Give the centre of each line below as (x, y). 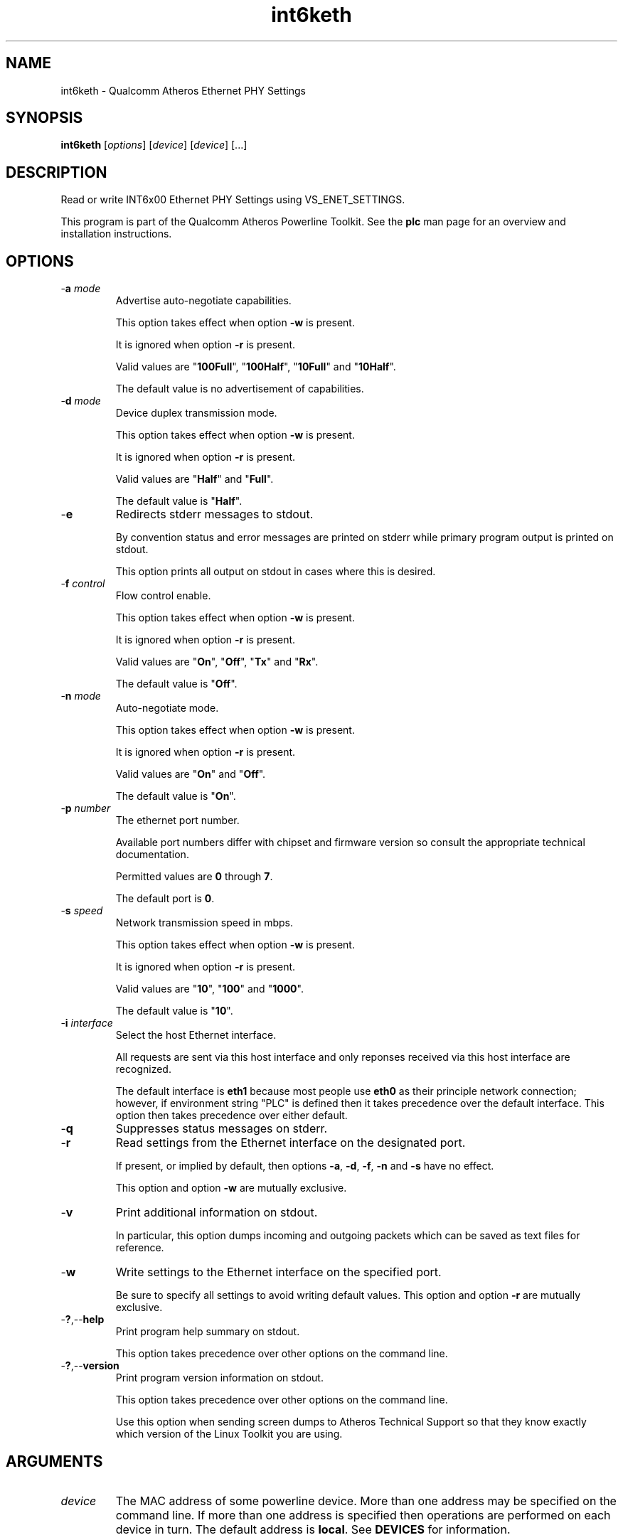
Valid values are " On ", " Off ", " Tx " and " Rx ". (217, 662)
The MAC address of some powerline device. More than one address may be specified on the (366, 1501)
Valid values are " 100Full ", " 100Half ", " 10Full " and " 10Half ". (256, 367)
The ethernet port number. (177, 820)
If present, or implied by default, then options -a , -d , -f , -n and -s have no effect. (305, 1166)
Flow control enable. (163, 596)
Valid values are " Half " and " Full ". (195, 479)
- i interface (87, 1023)
